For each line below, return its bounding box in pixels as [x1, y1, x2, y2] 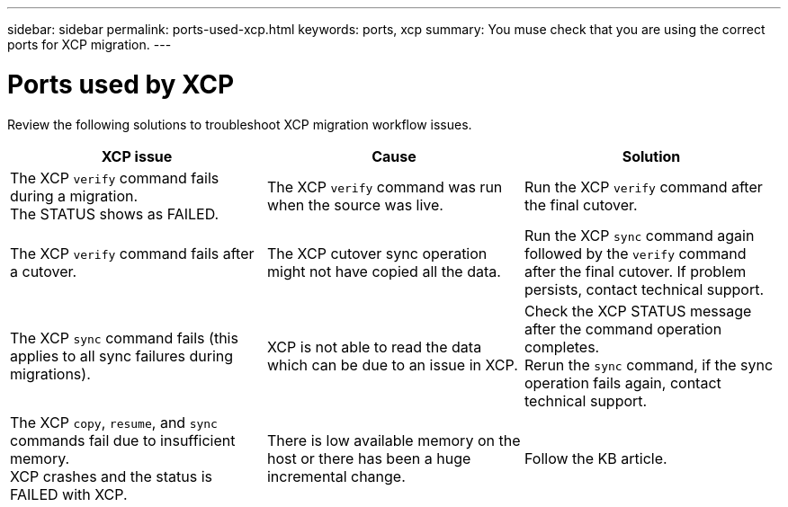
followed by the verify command [524, 244, 747, 262]
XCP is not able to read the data [266, 337, 482, 356]
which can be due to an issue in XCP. [266, 355, 518, 374]
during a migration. [10, 186, 139, 205]
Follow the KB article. [524, 449, 667, 467]
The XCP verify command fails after [10, 244, 255, 262]
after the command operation [524, 319, 722, 338]
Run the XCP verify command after [524, 177, 763, 196]
